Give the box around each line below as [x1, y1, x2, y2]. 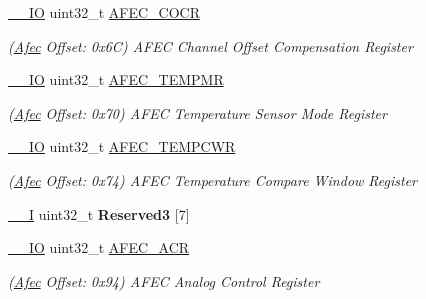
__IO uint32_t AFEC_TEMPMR [8, 69, 224, 90]
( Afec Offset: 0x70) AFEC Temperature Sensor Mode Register [8, 102, 387, 123]
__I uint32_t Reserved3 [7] [8, 203, 190, 224]
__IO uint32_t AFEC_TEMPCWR [8, 136, 236, 157]
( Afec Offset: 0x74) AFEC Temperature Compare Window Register [8, 169, 418, 190]
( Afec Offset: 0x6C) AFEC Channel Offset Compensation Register [8, 35, 413, 56]
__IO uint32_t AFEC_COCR [8, 2, 200, 22]
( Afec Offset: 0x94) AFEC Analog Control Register [8, 270, 320, 291]
